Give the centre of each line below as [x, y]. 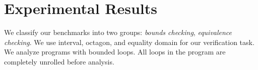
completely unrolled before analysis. [59, 61]
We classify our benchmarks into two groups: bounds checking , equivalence [118, 32]
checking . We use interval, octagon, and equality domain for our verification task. [129, 42]
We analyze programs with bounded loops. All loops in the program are [115, 52]
